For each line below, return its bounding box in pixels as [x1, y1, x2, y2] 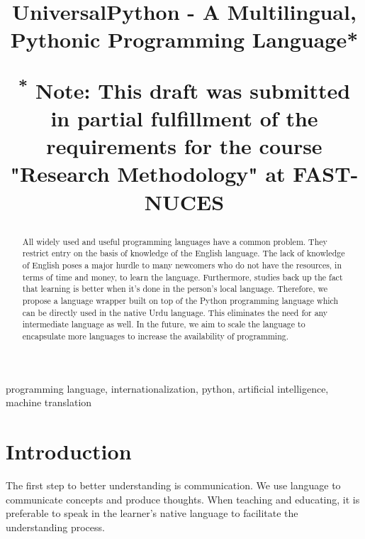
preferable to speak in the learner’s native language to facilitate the [6, 506, 298, 521]
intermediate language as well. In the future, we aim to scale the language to [22, 318, 305, 330]
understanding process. [6, 519, 105, 534]
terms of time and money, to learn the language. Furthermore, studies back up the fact [22, 271, 343, 283]
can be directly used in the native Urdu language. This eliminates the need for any [22, 306, 328, 318]
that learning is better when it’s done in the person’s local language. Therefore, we [22, 283, 327, 295]
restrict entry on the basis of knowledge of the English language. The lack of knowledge [22, 247, 345, 259]
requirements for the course [46, 131, 322, 160]
